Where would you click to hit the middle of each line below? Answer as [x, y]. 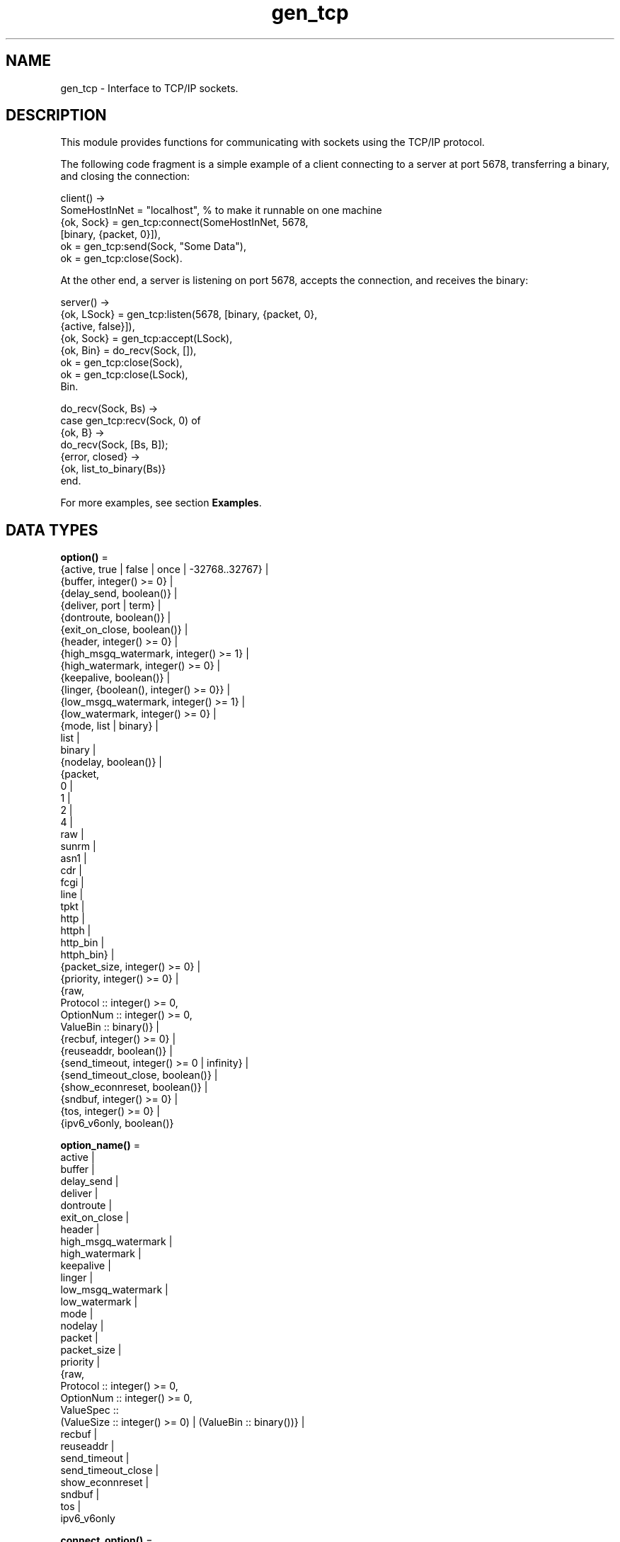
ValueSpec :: [90, 1410]
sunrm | [78, 846]
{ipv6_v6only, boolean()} [117, 1123]
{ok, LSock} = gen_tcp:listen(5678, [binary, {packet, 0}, [189, 314]
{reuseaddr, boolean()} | [116, 1051]
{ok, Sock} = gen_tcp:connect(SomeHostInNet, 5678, [184, 222]
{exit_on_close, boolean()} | [124, 630]
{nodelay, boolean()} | [111, 762]
